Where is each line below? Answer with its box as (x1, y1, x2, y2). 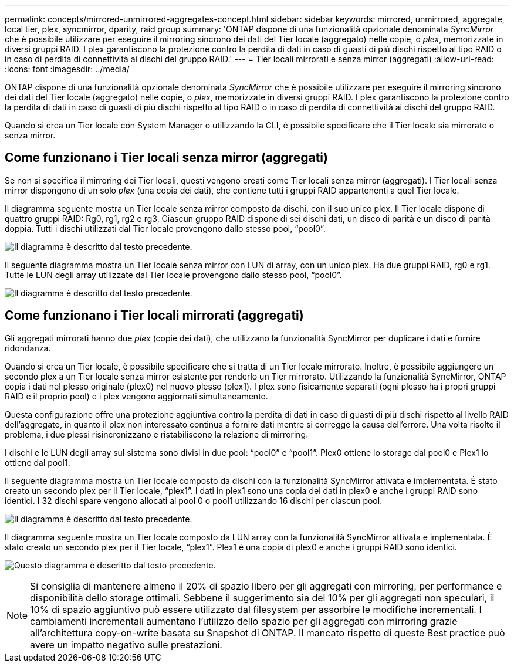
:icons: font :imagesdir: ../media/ (5, 64, 130, 74)
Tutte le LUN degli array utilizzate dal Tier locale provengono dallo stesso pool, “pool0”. (5, 269, 342, 280)
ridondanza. (5, 343, 51, 353)
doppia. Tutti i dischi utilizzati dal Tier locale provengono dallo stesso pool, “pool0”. (5, 223, 326, 233)
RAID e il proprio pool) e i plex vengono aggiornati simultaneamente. (5, 391, 268, 401)
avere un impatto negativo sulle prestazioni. (30, 638, 222, 651)
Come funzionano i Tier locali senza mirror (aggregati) (5, 150, 328, 165)
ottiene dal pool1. (5, 457, 70, 468)
